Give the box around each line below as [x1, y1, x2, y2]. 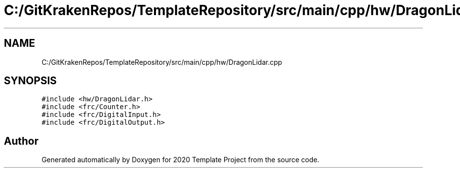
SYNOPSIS [4, 75, 57, 87]
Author [4, 134, 38, 147]
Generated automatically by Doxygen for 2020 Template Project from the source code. [41, 155, 320, 164]
